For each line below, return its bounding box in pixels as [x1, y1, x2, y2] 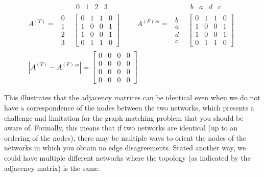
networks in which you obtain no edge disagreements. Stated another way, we [4, 142, 246, 153]
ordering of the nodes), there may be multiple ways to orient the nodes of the [4, 132, 247, 143]
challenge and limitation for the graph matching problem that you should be [4, 112, 244, 123]
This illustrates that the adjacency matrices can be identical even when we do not [4, 92, 260, 103]
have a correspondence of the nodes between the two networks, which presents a [4, 102, 254, 113]
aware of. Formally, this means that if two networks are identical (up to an [4, 122, 238, 133]
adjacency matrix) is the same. [4, 162, 101, 173]
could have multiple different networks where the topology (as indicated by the [4, 152, 251, 163]
